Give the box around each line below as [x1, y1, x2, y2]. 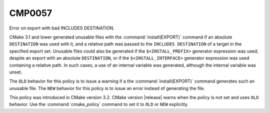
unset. [9, 69, 22, 75]
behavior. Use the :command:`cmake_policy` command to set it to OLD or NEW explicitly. [9, 101, 188, 107]
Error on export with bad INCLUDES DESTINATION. [9, 25, 114, 31]
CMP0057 [9, 7, 52, 18]
